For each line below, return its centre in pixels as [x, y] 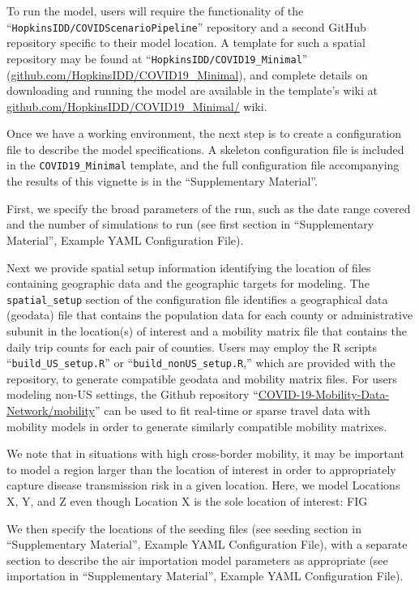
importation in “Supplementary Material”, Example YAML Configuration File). [205, 576]
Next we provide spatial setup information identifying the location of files [189, 267]
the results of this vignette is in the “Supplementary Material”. [162, 181]
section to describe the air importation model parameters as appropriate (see [197, 560]
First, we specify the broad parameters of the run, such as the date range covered [209, 208]
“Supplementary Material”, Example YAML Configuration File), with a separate [207, 544]
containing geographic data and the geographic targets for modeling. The [188, 283]
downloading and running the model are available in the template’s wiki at [192, 90]
